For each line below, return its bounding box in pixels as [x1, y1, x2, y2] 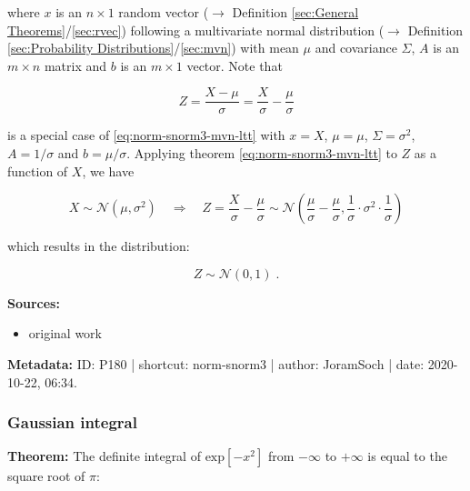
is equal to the [367, 446, 447, 466]
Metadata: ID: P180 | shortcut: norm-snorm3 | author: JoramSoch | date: [7, 355, 425, 373]
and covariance [315, 38, 397, 57]
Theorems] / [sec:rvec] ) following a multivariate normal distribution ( [7, 20, 385, 39]
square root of [7, 466, 85, 486]
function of [7, 161, 68, 180]
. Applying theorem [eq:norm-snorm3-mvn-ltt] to [126, 144, 397, 163]
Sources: [7, 293, 60, 312]
